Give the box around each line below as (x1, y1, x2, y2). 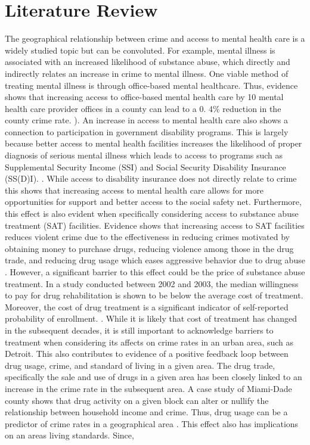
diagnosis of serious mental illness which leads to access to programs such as (5, 149, 283, 161)
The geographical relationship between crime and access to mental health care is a (5, 32, 305, 45)
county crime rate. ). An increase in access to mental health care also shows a (5, 114, 288, 126)
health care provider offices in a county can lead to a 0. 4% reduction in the (5, 102, 281, 114)
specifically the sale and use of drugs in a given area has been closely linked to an (5, 371, 302, 383)
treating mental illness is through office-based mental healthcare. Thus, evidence (5, 79, 298, 91)
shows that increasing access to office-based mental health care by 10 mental (5, 91, 284, 103)
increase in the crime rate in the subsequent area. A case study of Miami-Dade (5, 382, 292, 394)
